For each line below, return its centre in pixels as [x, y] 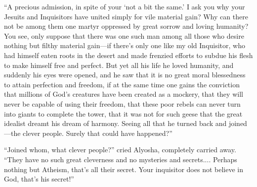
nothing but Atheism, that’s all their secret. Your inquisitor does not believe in [124, 169]
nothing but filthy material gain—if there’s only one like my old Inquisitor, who [125, 45]
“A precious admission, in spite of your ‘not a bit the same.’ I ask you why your [125, 6]
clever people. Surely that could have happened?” [98, 133]
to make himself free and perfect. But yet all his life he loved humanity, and [119, 65]
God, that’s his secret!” [39, 179]
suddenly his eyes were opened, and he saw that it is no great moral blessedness [125, 75]
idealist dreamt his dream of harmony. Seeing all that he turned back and [115, 123]
